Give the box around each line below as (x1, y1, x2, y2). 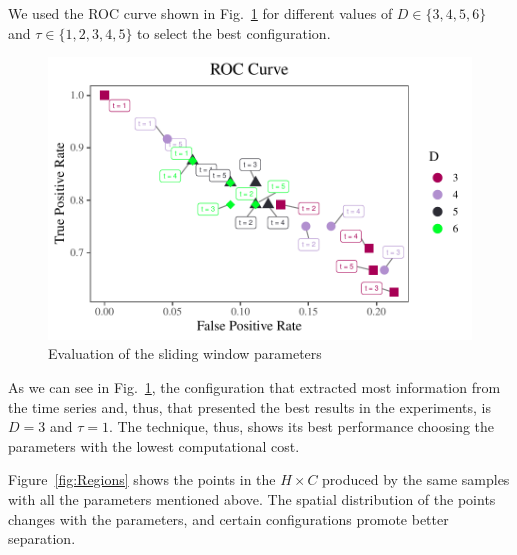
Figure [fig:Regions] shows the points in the (8, 469, 276, 490)
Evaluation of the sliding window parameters (48, 343, 322, 364)
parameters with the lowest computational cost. (8, 435, 300, 456)
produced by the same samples (322, 469, 510, 490)
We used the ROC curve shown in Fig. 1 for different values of (8, 3, 393, 23)
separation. (8, 528, 76, 549)
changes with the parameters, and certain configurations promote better (8, 508, 449, 529)
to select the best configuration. (137, 22, 331, 43)
